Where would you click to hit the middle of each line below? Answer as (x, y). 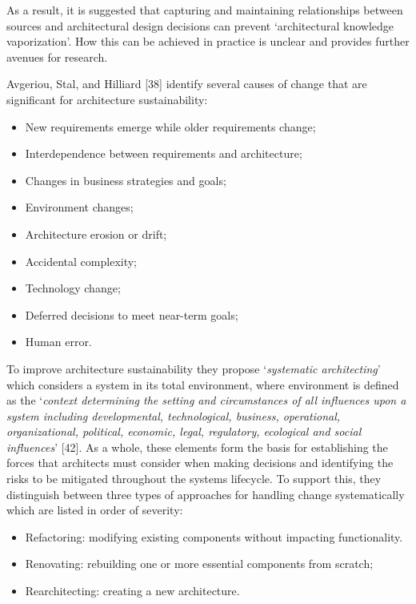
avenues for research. (57, 56)
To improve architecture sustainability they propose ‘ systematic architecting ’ (194, 368)
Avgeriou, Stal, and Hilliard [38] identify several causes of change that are (187, 84)
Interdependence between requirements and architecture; (164, 153)
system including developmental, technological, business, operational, (174, 415)
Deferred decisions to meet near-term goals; (132, 314)
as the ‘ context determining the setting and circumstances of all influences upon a (206, 400)
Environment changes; (79, 207)
